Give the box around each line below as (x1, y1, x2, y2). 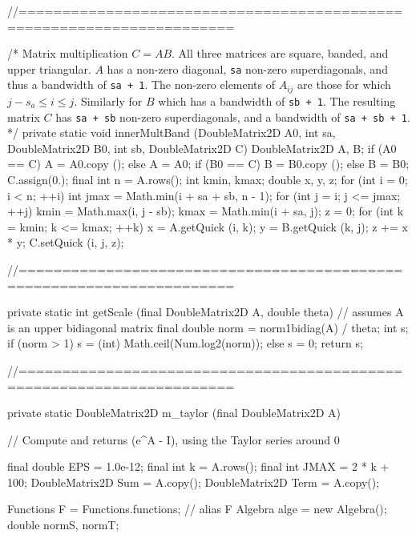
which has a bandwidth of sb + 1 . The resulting (158, 92, 396, 109)
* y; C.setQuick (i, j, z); (7, 234, 124, 251)
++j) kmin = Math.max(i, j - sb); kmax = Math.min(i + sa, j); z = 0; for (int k (7, 203, 404, 219)
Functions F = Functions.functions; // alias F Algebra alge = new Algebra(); (7, 500, 387, 517)
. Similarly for (74, 92, 143, 109)
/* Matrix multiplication (7, 45, 128, 62)
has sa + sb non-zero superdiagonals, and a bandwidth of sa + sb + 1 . (55, 108, 410, 125)
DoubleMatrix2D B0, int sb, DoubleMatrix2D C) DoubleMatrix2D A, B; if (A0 (7, 139, 397, 156)
